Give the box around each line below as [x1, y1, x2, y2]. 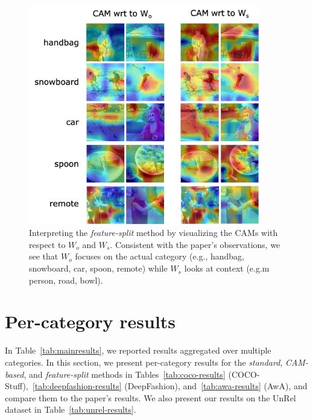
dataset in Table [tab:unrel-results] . [5, 403, 136, 416]
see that [29, 250, 58, 262]
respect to [29, 238, 66, 250]
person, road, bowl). [29, 273, 103, 286]
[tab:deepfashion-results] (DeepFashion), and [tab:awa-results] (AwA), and [32, 380, 308, 392]
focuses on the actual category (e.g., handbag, [75, 250, 244, 262]
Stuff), [5, 380, 28, 392]
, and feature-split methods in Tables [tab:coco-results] [24, 367, 226, 380]
